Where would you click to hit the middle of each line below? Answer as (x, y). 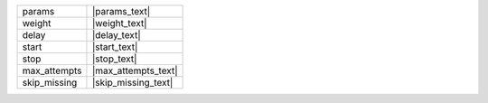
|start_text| (115, 47)
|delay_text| (116, 35)
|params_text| (121, 11)
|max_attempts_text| (135, 70)
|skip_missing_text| (132, 83)
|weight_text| (119, 23)
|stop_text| (114, 59)
